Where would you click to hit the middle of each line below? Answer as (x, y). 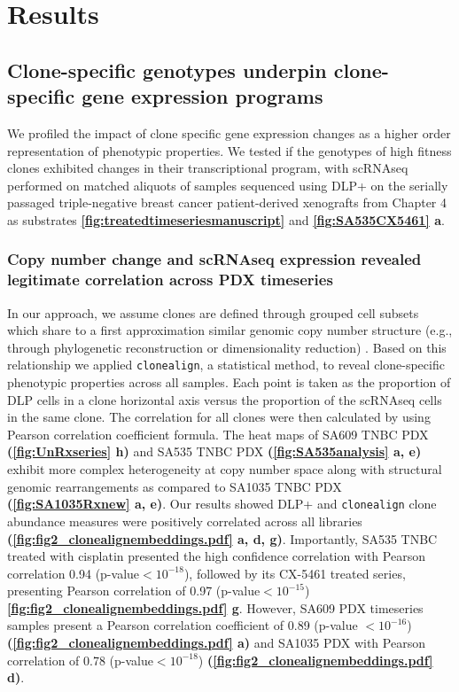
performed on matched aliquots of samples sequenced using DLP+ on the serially (228, 185)
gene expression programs (202, 96)
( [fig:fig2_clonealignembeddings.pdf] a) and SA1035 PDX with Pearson (216, 643)
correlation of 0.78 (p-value (80, 660)
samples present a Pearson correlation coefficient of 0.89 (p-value (183, 625)
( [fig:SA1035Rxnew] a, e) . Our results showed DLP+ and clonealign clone (222, 504)
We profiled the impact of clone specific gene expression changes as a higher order (229, 132)
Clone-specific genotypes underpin (167, 70)
